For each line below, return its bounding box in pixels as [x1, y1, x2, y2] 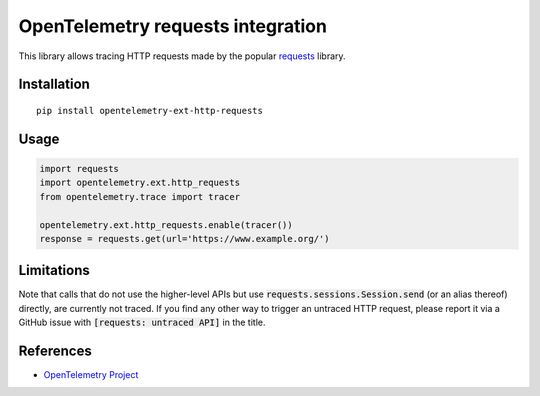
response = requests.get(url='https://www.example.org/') [39, 233, 330, 244]
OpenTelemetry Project [43, 369, 139, 381]
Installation [18, 76, 90, 93]
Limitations [18, 262, 90, 279]
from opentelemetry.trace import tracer [39, 191, 240, 202]
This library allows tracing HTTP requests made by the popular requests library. [18, 50, 346, 62]
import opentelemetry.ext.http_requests [39, 177, 240, 189]
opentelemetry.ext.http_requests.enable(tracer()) [39, 219, 294, 230]
